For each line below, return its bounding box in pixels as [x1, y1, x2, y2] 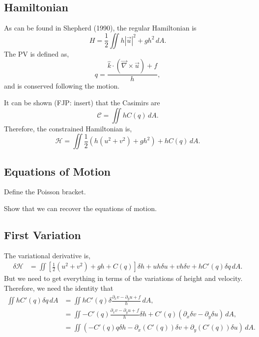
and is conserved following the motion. [4, 81, 120, 91]
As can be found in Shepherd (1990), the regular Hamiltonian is [4, 23, 197, 33]
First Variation [4, 227, 81, 242]
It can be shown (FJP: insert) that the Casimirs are [4, 97, 160, 108]
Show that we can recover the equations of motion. [4, 203, 157, 213]
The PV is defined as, [4, 48, 69, 59]
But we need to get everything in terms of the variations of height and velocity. [4, 273, 243, 283]
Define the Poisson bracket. [4, 186, 86, 197]
